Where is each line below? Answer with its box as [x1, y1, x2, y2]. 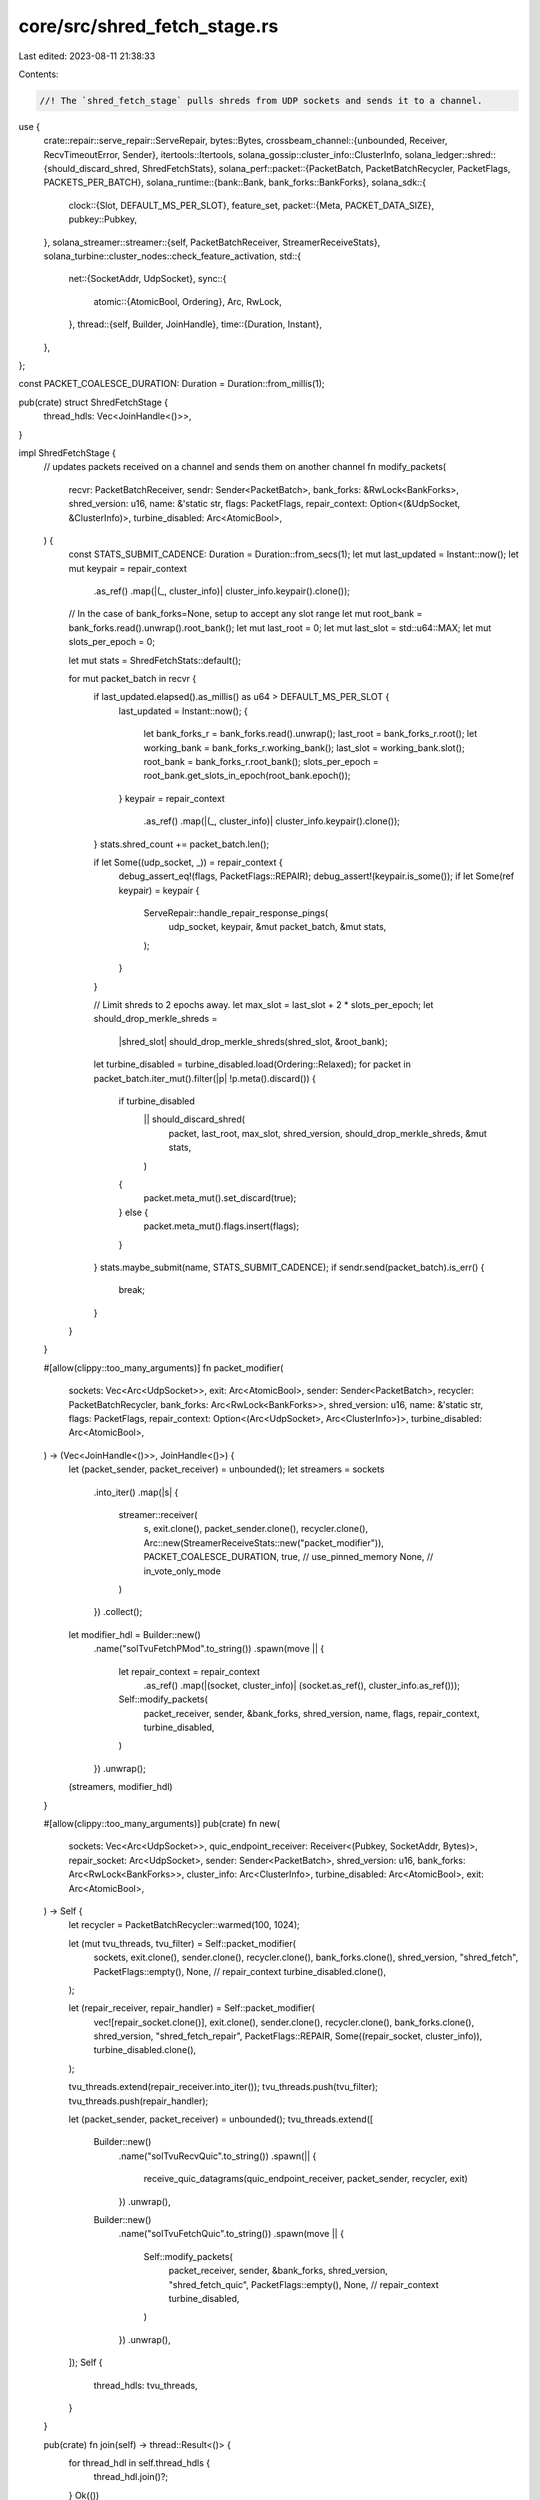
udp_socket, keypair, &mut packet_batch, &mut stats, [168, 921, 387, 933]
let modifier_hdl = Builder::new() [68, 1628, 202, 1640]
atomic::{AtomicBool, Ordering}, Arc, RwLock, [93, 295, 282, 307]
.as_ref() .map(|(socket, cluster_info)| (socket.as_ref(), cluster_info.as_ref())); [143, 1679, 460, 1691]
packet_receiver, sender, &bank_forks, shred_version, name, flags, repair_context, [143, 1707, 480, 1719]
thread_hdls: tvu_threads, [93, 2379, 199, 2391]
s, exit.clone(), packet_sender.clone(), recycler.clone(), [143, 1523, 369, 1535]
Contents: [18, 68, 59, 80]
